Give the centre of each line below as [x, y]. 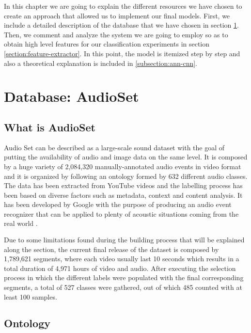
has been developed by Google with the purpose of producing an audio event [118, 204]
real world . [21, 223]
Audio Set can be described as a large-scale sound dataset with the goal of [114, 147]
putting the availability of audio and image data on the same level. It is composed [126, 157]
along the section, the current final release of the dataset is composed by [111, 249]
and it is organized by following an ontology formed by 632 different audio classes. [126, 176]
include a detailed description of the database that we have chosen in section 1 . [121, 25]
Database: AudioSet [71, 96]
